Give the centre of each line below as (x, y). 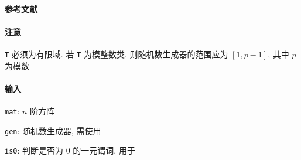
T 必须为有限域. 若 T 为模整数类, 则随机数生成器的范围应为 (117, 54)
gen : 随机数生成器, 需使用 (53, 130)
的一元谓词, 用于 (104, 150)
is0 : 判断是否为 (34, 150)
